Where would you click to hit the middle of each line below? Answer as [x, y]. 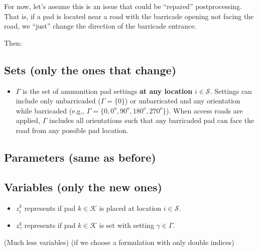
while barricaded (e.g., [50, 110]
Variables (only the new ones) [83, 186]
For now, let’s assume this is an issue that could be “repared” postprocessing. [123, 6]
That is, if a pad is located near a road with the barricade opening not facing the [129, 16]
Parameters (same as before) [80, 157]
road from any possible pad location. [72, 130]
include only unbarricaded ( [58, 101]
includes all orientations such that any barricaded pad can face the [152, 120]
